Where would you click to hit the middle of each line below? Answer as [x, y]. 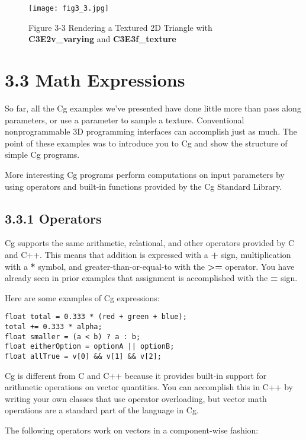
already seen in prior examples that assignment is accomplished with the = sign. [151, 278]
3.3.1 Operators [53, 218]
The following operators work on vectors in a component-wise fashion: [132, 430]
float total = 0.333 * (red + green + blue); [96, 317]
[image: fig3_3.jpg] [69, 8]
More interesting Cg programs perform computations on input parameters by [145, 174]
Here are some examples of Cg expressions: [82, 297]
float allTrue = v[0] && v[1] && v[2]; [83, 356]
